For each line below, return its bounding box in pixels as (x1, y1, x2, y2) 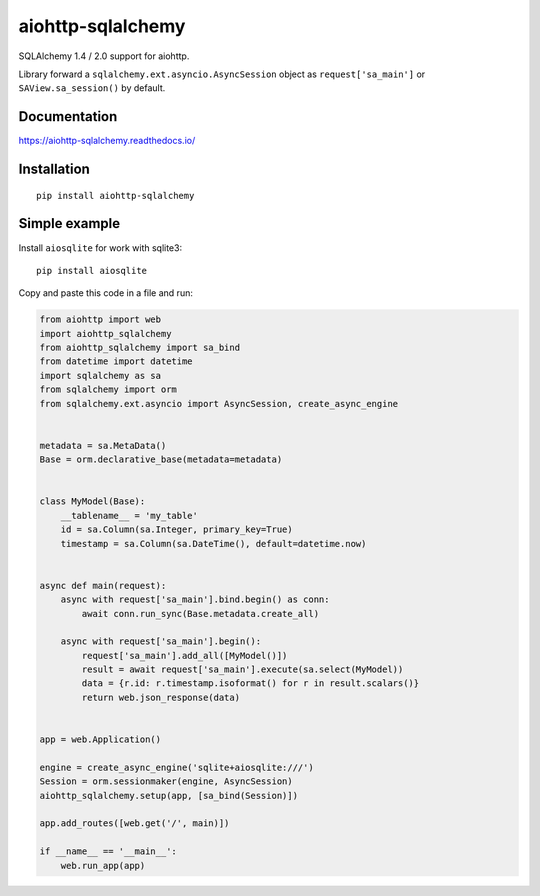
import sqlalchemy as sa (39, 370, 162, 381)
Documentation (18, 108, 118, 125)
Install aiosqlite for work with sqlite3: (18, 241, 183, 254)
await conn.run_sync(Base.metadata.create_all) (81, 608, 320, 619)
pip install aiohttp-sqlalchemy (36, 190, 195, 201)
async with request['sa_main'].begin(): (60, 636, 262, 647)
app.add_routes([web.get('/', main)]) (39, 818, 230, 829)
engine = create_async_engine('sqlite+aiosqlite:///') (39, 761, 314, 773)
